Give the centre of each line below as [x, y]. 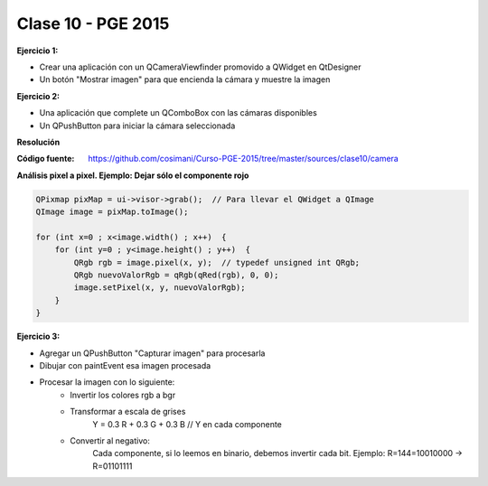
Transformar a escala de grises [128, 412]
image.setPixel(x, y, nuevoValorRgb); [160, 288]
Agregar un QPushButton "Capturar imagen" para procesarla [152, 353]
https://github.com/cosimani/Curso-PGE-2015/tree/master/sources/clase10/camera [244, 159]
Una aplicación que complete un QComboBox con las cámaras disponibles [178, 113]
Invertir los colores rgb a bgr [123, 395]
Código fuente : [46, 159]
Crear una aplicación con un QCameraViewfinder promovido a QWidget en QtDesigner [200, 67]
